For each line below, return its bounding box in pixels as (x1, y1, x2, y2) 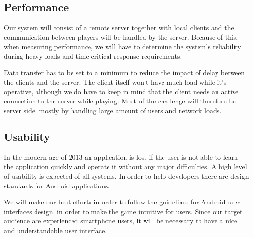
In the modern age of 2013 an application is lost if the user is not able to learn (4, 152, 238, 162)
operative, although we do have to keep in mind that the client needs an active (4, 86, 239, 96)
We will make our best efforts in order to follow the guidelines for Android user (4, 197, 240, 207)
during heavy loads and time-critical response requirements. (4, 51, 182, 61)
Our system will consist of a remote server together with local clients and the (4, 22, 234, 33)
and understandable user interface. (4, 225, 107, 235)
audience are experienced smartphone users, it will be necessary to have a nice (4, 216, 237, 226)
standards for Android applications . (4, 180, 110, 190)
